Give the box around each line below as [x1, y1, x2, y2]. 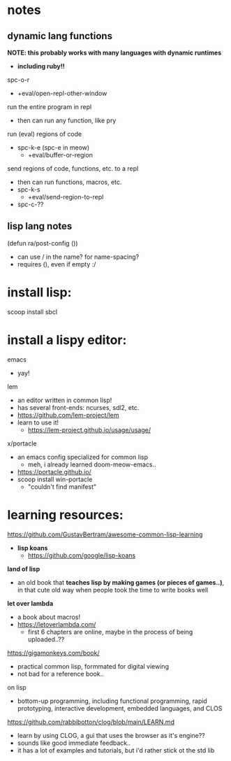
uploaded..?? [27, 635, 65, 643]
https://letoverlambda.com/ [17, 620, 96, 628]
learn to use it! [17, 418, 59, 427]
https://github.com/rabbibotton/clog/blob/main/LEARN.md [7, 718, 174, 726]
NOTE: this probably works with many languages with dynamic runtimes [7, 48, 222, 57]
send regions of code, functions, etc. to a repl [7, 164, 139, 173]
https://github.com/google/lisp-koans [27, 551, 136, 560]
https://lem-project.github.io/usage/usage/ [27, 425, 151, 434]
